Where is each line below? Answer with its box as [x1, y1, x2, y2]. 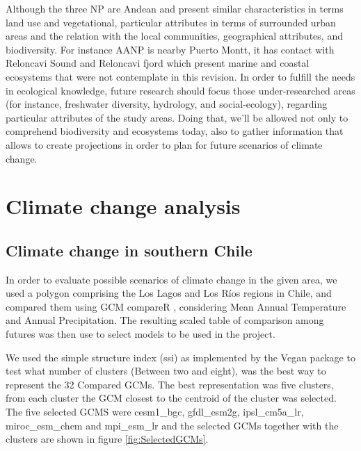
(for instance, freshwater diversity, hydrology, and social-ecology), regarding [6, 97, 328, 111]
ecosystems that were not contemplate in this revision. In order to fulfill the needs [6, 69, 355, 83]
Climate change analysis [6, 192, 241, 220]
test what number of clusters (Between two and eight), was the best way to [6, 363, 326, 378]
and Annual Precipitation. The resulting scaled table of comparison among [6, 313, 324, 327]
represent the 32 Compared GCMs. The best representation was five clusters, [6, 377, 334, 391]
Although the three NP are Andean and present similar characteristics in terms [6, 1, 344, 15]
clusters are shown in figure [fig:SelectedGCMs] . [6, 432, 209, 446]
